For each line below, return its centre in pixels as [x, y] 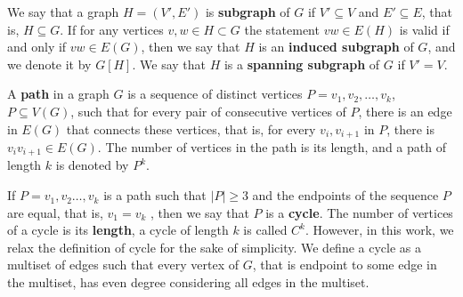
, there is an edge [405, 111]
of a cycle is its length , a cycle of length [118, 230]
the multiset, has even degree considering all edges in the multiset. [188, 282]
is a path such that [155, 195]
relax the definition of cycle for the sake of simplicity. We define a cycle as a [214, 247]
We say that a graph [63, 12]
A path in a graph [58, 94]
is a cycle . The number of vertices [359, 212]
